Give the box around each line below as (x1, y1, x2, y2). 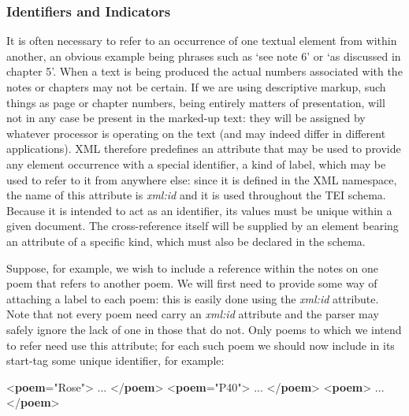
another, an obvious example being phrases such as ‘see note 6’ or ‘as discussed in (6, 47, 401, 64)
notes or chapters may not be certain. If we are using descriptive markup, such (6, 79, 386, 95)
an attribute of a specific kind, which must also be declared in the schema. (6, 232, 366, 249)
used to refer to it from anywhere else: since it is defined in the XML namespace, (6, 171, 397, 188)
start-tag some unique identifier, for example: (6, 352, 225, 369)
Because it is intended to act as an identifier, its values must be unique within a (6, 202, 392, 218)
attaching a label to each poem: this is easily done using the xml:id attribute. (6, 290, 379, 306)
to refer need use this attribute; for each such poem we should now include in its (6, 336, 395, 353)
